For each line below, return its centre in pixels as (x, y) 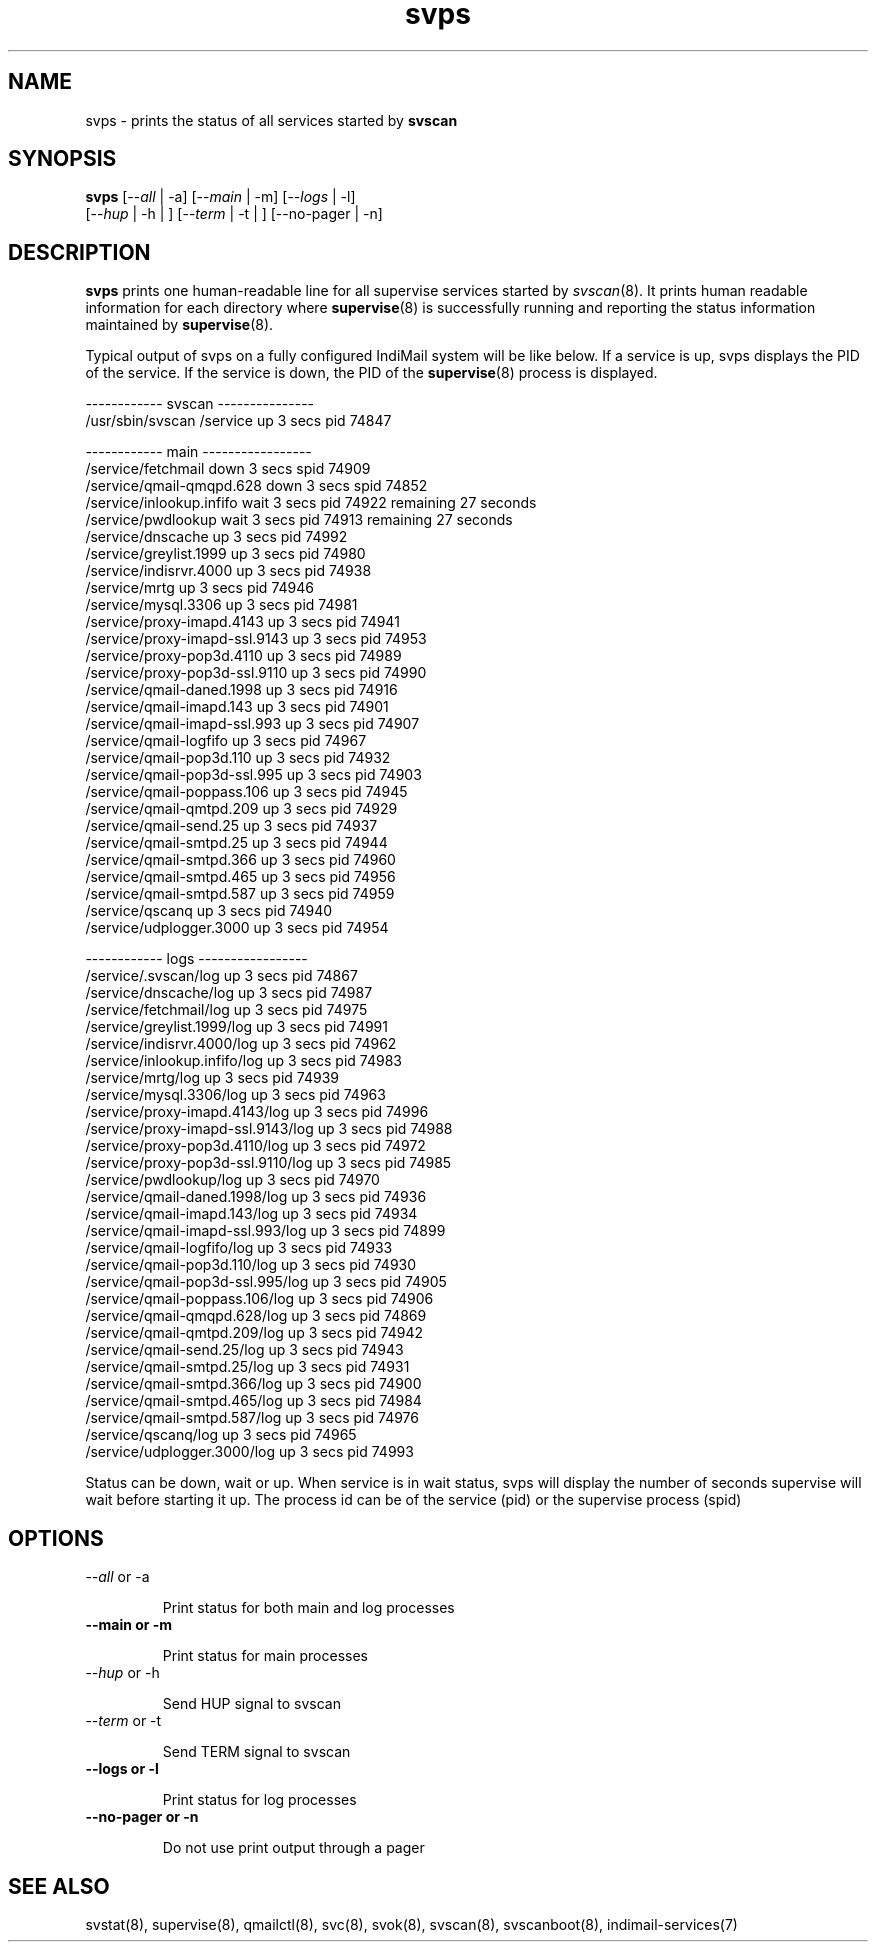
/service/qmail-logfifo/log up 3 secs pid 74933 (239, 1248)
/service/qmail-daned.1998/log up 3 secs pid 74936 (256, 1197)
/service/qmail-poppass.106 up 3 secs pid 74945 (246, 792)
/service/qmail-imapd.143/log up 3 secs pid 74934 (251, 1214)
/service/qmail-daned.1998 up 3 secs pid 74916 (241, 690)
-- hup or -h (122, 1673)
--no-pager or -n (142, 1817)
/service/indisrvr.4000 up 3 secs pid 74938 (228, 571)
